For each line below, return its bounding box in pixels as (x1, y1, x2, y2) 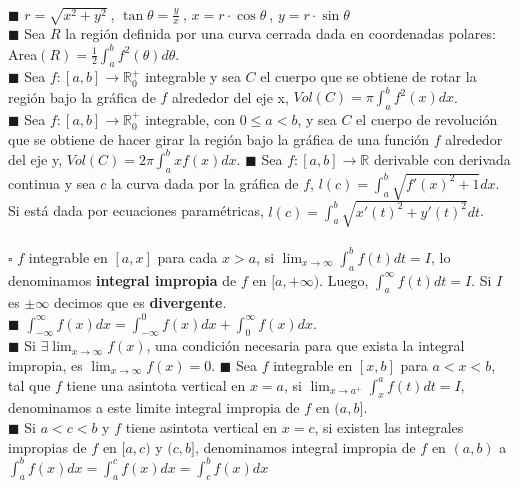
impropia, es (8, 354, 83, 375)
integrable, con (145, 109, 236, 130)
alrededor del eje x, (172, 86, 289, 107)
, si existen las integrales (314, 416, 464, 437)
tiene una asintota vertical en (66, 374, 246, 395)
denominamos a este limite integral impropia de (8, 397, 300, 418)
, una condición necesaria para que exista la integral (146, 335, 465, 356)
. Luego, (319, 269, 369, 290)
